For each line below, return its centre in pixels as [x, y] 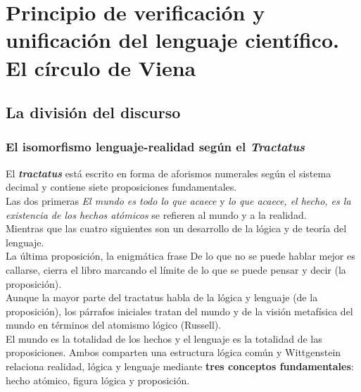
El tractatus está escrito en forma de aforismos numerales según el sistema [169, 173]
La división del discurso [93, 112]
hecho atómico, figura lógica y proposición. [98, 380]
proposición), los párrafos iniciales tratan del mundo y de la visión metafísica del [179, 311]
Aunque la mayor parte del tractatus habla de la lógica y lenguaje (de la [162, 297]
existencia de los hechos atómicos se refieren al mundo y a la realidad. [156, 214]
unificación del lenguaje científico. [172, 40]
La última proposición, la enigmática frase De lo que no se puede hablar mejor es [180, 256]
